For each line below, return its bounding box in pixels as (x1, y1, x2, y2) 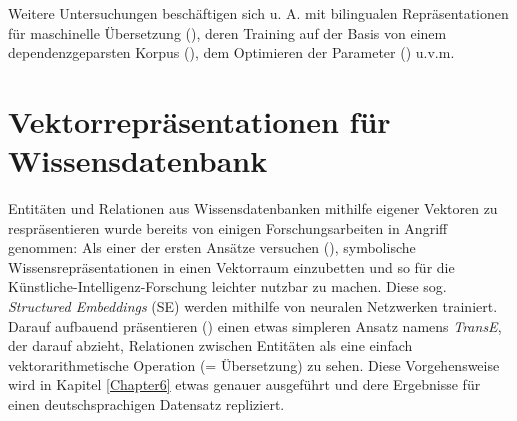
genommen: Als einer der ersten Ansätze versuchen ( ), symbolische (8, 237, 416, 258)
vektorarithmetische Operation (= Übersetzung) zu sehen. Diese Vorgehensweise (8, 354, 500, 375)
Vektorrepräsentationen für (8, 100, 391, 141)
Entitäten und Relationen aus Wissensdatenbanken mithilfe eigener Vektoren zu (8, 198, 498, 219)
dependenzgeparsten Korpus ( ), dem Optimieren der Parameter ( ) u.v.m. (8, 42, 455, 63)
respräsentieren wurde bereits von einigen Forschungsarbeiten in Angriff (8, 217, 448, 238)
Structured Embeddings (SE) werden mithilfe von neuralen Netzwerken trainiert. (8, 296, 498, 317)
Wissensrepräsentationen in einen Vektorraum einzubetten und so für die (8, 256, 455, 277)
